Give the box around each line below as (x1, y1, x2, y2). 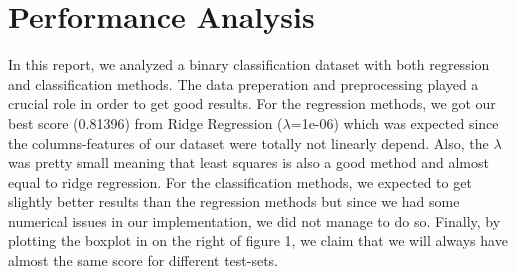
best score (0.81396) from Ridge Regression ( (8, 112, 283, 133)
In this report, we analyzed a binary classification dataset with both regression (8, 54, 490, 75)
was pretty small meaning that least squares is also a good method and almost (8, 152, 489, 173)
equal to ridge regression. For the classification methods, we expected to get (8, 171, 472, 192)
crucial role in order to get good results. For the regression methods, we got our (8, 93, 496, 114)
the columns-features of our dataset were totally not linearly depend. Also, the (8, 132, 489, 153)
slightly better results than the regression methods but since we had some (8, 191, 460, 212)
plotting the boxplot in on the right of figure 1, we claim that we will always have (8, 230, 508, 251)
